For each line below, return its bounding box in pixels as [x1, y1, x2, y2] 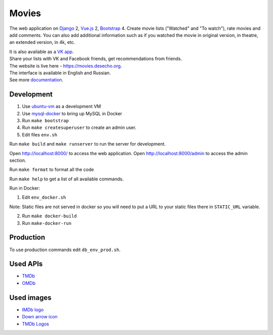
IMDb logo [22, 306, 44, 313]
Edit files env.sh [22, 131, 58, 137]
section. [9, 157, 26, 163]
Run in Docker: [9, 185, 40, 192]
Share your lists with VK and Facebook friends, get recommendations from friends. [9, 56, 182, 62]
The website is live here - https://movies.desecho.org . [9, 63, 122, 69]
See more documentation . [9, 77, 64, 83]
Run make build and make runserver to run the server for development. [9, 141, 166, 147]
